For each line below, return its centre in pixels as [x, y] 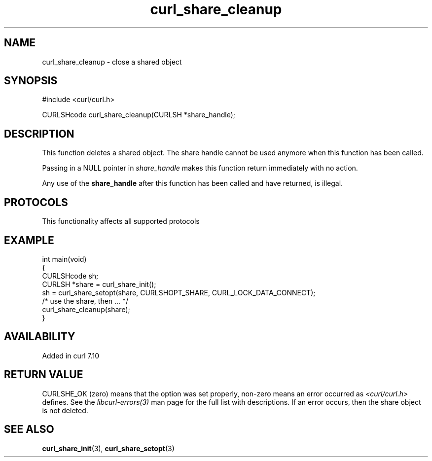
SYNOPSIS [31, 81]
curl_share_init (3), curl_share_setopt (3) [108, 448]
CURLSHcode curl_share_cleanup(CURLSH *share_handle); [139, 115]
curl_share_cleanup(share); [86, 309]
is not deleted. [65, 410]
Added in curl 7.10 [71, 355]
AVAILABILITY [40, 337]
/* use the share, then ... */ [85, 301]
